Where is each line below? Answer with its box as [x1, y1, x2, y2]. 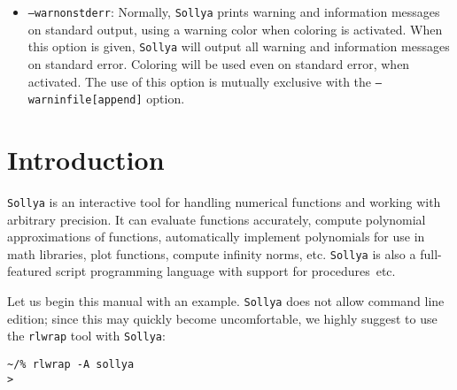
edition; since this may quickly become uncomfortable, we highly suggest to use [7, 309, 438, 327]
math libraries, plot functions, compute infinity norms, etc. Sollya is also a [7, 244, 416, 263]
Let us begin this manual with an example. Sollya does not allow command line [7, 292, 445, 310]
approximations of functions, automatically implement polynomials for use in [7, 227, 425, 246]
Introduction [7, 141, 165, 177]
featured [7, 262, 52, 280]
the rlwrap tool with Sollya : [7, 326, 166, 345]
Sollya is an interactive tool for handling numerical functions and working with [7, 192, 441, 210]
